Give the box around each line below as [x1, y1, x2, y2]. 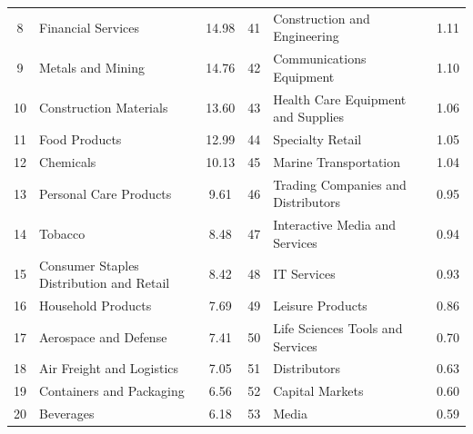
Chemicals [39, 152, 96, 171]
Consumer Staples [39, 255, 139, 274]
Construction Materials [39, 98, 168, 117]
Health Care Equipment [273, 89, 407, 108]
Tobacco [39, 223, 86, 242]
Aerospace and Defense [39, 327, 167, 346]
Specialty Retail [273, 130, 362, 149]
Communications [273, 49, 367, 68]
